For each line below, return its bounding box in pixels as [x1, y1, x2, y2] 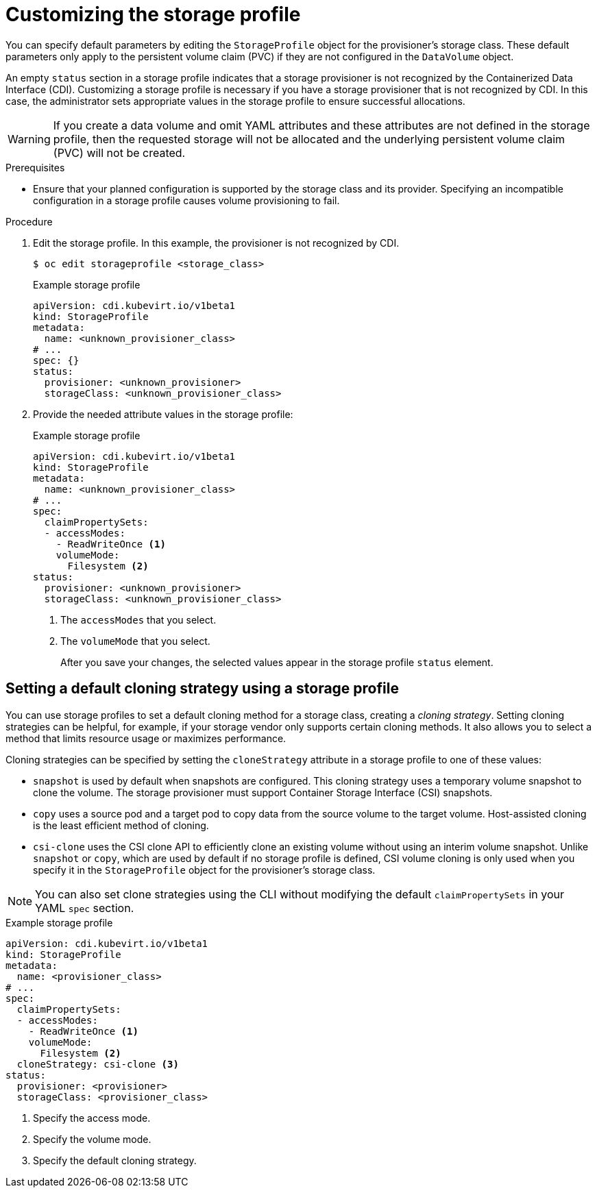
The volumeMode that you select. [60, 635, 210, 647]
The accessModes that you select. [60, 613, 217, 626]
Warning [8, 132, 51, 146]
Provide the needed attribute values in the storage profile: [33, 408, 293, 420]
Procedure [5, 215, 53, 227]
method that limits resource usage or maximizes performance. [5, 732, 287, 744]
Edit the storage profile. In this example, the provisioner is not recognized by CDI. [33, 236, 400, 249]
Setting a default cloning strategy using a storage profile [5, 680, 399, 698]
